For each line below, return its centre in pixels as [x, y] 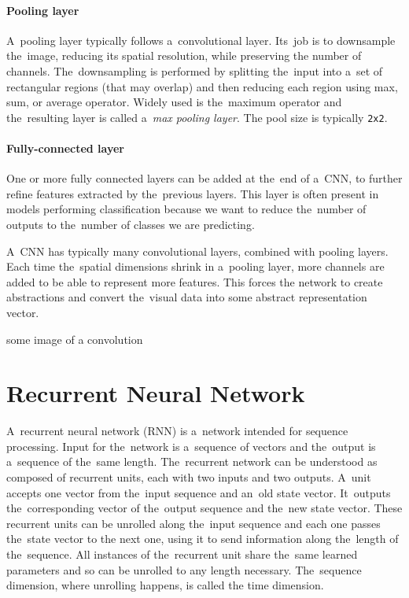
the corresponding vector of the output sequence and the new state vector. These [204, 508]
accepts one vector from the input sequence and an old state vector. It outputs [199, 492]
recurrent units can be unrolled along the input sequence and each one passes [193, 523]
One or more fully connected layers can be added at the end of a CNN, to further [204, 178]
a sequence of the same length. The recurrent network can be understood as [192, 461]
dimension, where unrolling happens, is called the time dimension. [165, 585]
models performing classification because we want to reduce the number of [186, 209]
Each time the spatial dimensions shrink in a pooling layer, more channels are [195, 266]
